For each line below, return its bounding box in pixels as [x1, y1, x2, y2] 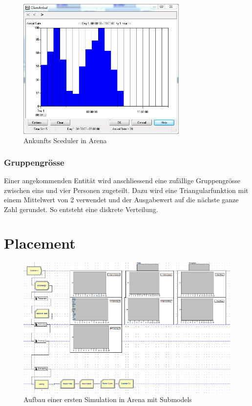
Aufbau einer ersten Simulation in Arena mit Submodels [23, 394, 192, 405]
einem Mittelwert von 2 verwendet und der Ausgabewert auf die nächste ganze [4, 194, 239, 205]
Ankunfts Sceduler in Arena [23, 135, 107, 146]
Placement [4, 233, 76, 253]
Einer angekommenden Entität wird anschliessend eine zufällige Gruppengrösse [4, 175, 241, 186]
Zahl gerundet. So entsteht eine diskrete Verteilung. [4, 204, 158, 214]
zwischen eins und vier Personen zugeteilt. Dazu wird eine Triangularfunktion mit [4, 185, 249, 195]
